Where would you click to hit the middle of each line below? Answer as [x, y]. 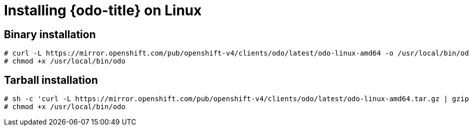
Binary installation [50, 34]
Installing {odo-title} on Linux [103, 10]
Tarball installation [51, 80]
